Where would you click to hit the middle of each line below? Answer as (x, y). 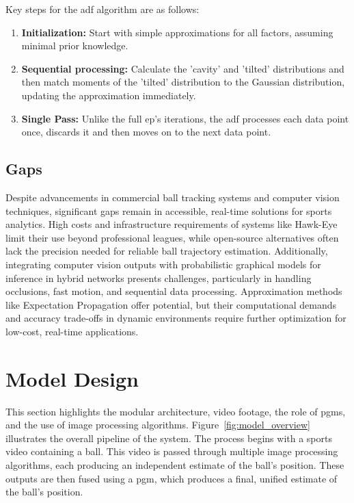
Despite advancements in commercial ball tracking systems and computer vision (173, 197)
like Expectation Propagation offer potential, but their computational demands (171, 304)
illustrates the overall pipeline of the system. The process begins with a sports (169, 438)
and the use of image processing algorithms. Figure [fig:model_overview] (158, 425)
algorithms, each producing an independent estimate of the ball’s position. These (175, 464)
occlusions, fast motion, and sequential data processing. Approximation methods (174, 291)
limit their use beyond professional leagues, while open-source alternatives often (172, 237)
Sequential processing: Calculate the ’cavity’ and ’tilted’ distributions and (183, 68)
